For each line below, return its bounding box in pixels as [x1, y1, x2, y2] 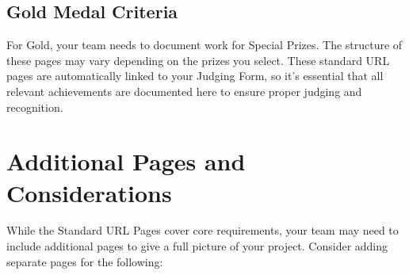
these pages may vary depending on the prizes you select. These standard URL [6, 52, 390, 68]
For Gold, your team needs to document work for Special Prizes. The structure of [6, 36, 403, 53]
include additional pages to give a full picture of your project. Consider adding [6, 238, 388, 254]
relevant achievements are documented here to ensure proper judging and [6, 82, 362, 99]
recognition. [6, 98, 63, 115]
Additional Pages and [6, 145, 246, 178]
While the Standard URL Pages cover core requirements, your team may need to [6, 222, 399, 239]
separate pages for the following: [6, 253, 163, 269]
